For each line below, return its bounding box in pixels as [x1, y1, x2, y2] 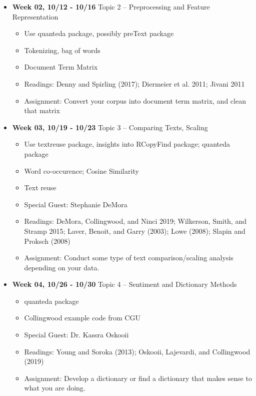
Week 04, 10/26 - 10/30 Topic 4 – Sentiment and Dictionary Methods [12, 279, 237, 289]
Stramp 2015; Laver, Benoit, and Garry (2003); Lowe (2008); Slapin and [24, 225, 245, 236]
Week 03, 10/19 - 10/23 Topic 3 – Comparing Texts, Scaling [12, 122, 208, 132]
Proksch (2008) [24, 235, 70, 246]
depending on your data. [24, 262, 99, 272]
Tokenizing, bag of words [24, 45, 100, 55]
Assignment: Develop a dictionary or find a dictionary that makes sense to [24, 372, 252, 383]
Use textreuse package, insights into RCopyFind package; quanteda [24, 139, 230, 149]
